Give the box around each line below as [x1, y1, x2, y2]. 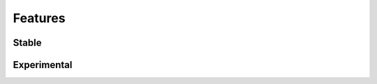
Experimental [13, 59, 73, 71]
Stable [13, 37, 42, 49]
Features [13, 10, 66, 26]
